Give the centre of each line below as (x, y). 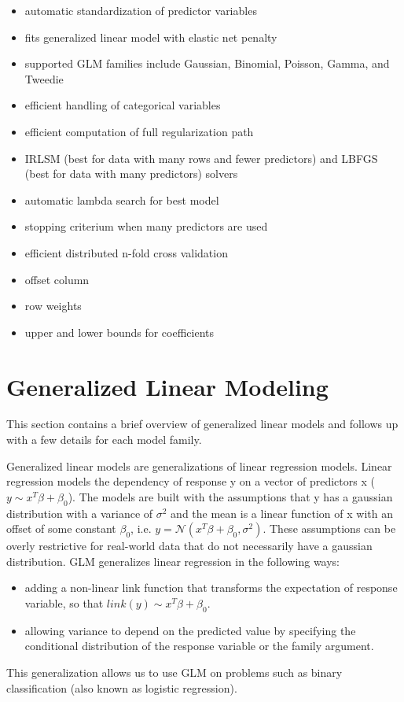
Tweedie (44, 78)
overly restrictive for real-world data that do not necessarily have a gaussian (189, 546)
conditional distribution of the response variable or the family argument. (199, 646)
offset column (57, 279)
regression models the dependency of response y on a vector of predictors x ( (191, 481)
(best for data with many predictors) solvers (131, 174)
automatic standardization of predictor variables (141, 10)
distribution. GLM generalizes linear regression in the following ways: (173, 561)
